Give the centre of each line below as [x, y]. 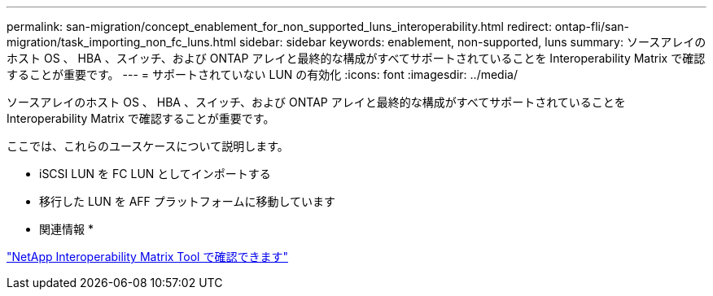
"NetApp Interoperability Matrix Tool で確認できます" [147, 257]
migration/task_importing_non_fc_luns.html [122, 42]
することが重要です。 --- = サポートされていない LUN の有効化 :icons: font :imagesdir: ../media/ [262, 74]
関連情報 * [66, 229]
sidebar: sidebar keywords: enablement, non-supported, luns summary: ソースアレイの [473, 42]
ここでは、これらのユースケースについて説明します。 [148, 146]
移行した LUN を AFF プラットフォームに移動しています [187, 201]
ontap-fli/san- [592, 26]
